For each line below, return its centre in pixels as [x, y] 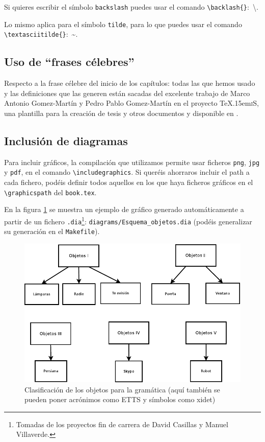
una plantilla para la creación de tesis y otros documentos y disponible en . [121, 113]
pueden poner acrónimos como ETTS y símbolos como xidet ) [120, 399]
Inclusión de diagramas [66, 140]
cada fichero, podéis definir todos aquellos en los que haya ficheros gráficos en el [129, 182]
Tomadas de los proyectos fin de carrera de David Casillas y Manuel [122, 424]
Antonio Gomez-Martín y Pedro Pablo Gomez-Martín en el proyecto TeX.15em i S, [131, 103]
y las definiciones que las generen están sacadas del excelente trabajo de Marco [127, 93]
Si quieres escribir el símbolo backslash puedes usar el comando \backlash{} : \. [131, 7]
